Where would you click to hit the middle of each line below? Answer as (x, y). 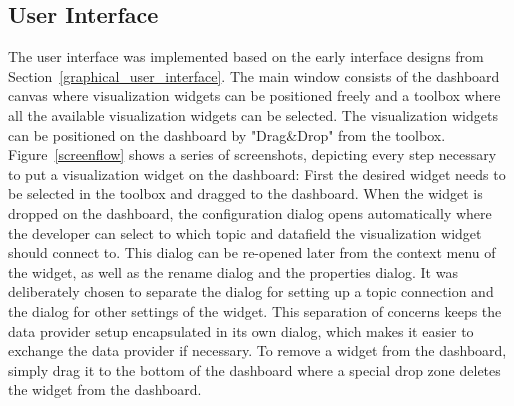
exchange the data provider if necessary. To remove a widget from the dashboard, (257, 350)
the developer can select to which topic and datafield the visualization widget (245, 232)
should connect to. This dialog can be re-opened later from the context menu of (252, 252)
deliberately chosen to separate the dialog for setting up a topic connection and (251, 291)
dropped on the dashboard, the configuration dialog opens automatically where (250, 212)
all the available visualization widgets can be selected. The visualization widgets (253, 114)
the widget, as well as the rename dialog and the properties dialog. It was (233, 271)
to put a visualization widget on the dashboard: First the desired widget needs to (257, 173)
